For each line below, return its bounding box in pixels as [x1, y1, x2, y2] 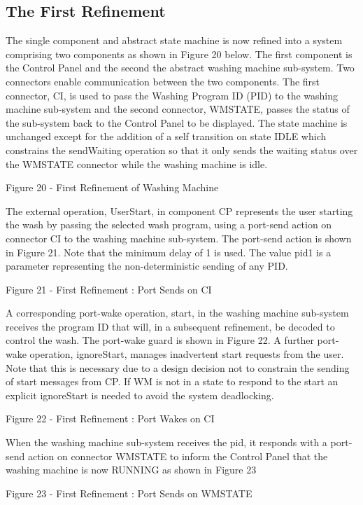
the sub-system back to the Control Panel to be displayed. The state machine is [6, 115, 348, 130]
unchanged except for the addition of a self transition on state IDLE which [6, 129, 327, 144]
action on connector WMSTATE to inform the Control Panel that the [27, 448, 328, 463]
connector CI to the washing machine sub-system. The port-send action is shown [6, 230, 352, 245]
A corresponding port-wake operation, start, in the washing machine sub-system [6, 305, 349, 320]
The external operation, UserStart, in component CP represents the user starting [6, 203, 353, 218]
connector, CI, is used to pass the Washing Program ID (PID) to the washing [6, 88, 339, 102]
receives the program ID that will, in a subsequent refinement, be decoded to [6, 319, 335, 333]
